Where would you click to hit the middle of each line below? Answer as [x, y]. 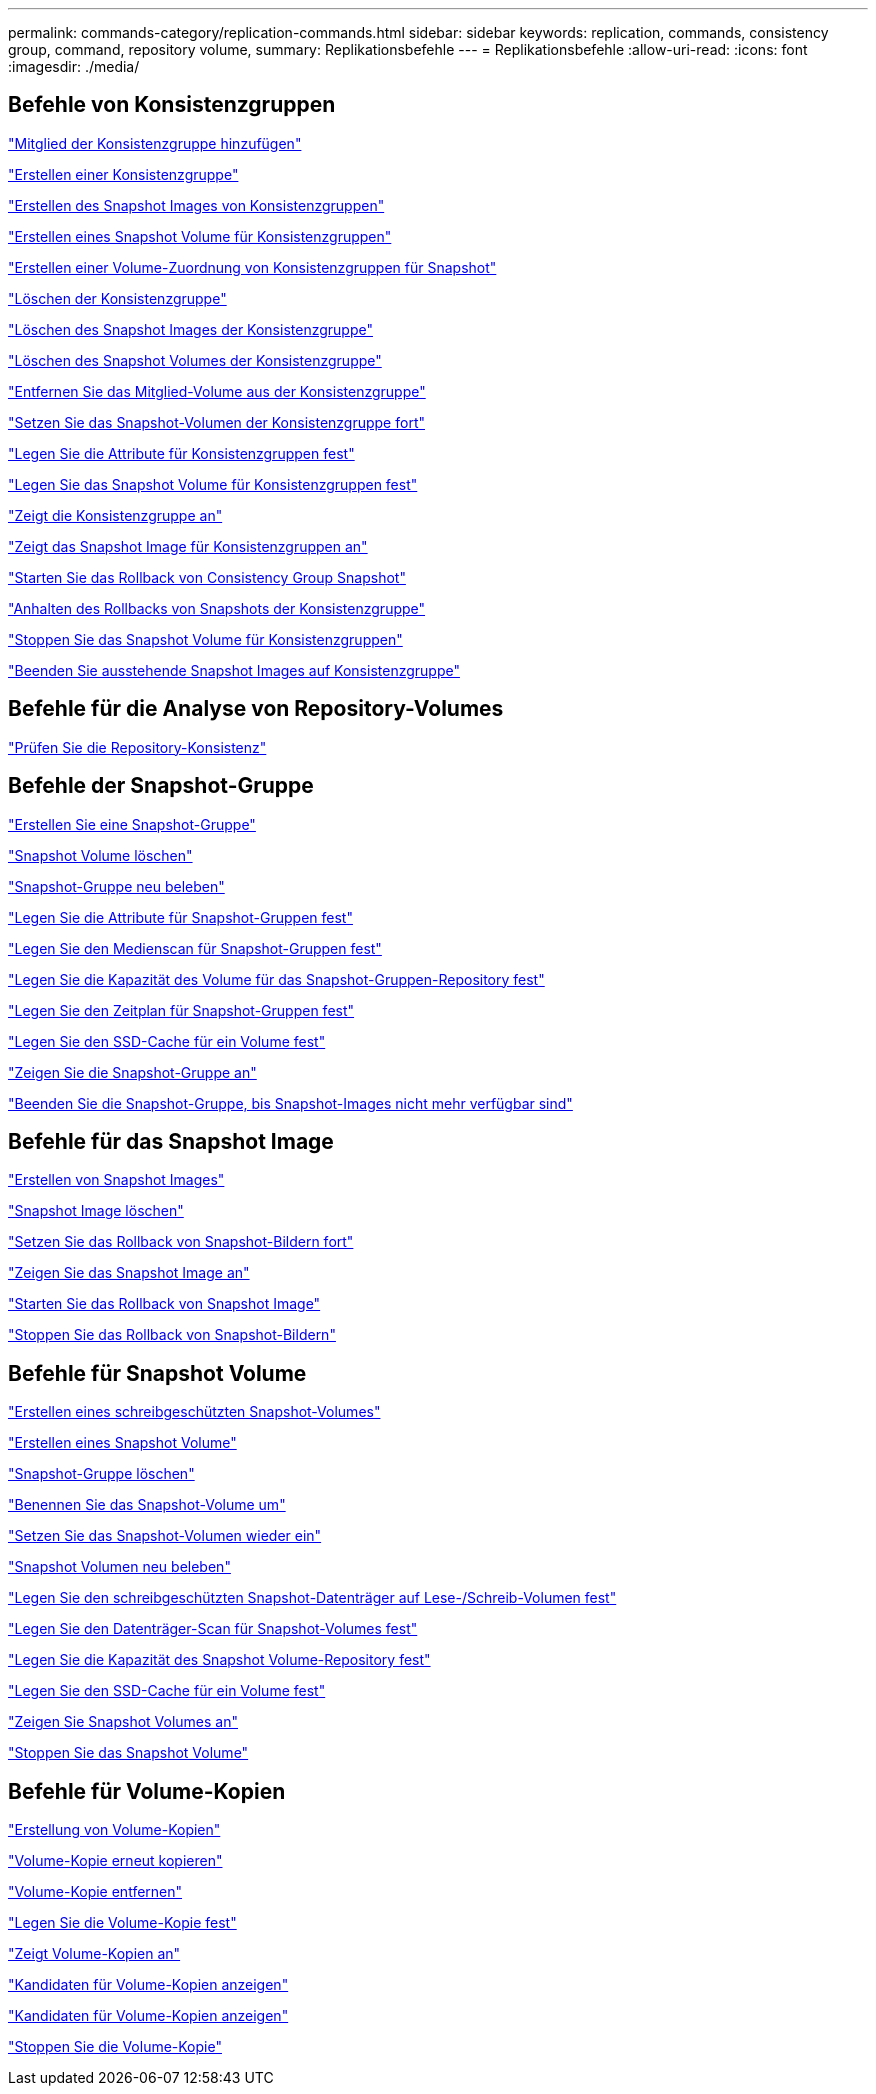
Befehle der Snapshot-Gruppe [161, 786]
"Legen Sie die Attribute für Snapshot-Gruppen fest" [180, 917]
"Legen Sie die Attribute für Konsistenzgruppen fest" [181, 453]
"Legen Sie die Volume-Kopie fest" [122, 1923]
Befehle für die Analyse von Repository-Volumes [256, 709]
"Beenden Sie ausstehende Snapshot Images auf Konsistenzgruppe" [234, 670]
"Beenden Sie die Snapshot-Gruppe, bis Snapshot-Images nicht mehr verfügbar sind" [290, 1103]
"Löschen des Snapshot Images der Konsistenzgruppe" [190, 329]
